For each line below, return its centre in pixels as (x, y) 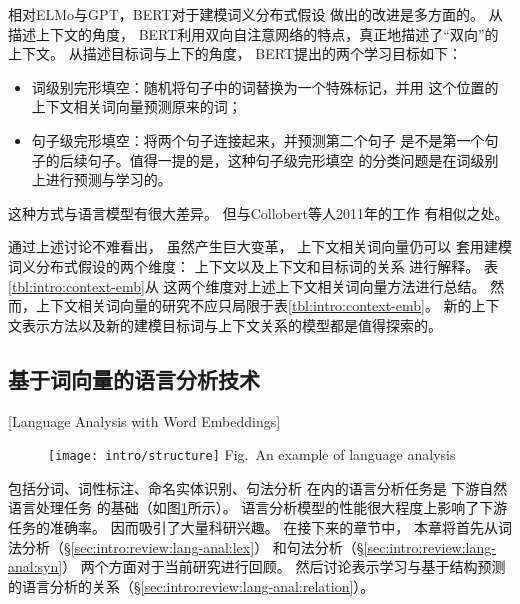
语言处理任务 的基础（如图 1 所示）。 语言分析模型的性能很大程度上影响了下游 (258, 507)
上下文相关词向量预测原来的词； (136, 106)
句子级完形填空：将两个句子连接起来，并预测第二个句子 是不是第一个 (258, 139)
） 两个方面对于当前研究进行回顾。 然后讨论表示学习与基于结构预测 (284, 566)
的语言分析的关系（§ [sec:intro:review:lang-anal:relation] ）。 (191, 585)
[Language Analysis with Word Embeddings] (144, 420)
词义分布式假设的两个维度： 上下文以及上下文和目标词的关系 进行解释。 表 (253, 265)
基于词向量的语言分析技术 (134, 378)
